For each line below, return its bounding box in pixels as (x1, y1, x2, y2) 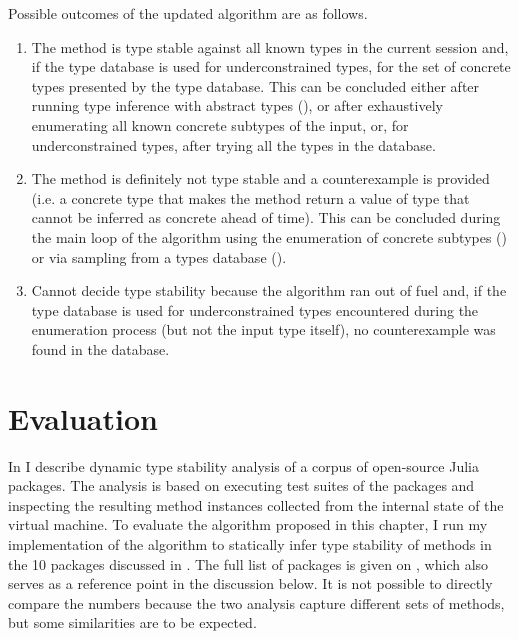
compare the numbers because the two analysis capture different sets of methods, (8, 592, 505, 613)
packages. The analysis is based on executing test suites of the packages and (8, 475, 475, 496)
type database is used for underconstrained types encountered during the (31, 299, 479, 320)
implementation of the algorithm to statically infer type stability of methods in (8, 534, 492, 554)
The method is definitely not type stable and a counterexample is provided (31, 168, 490, 189)
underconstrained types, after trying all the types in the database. (31, 134, 436, 155)
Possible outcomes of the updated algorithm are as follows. (8, 3, 368, 23)
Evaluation (8, 397, 158, 438)
